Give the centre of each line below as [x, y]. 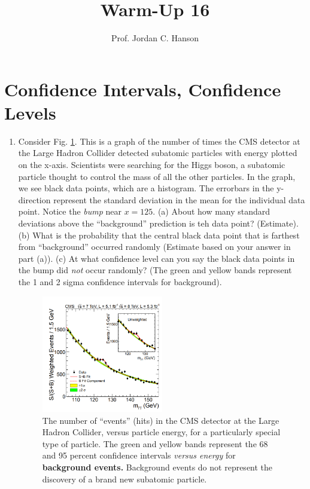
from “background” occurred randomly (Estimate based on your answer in [154, 247]
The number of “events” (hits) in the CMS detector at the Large [161, 420]
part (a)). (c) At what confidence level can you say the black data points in [156, 258]
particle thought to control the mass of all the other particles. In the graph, [157, 176]
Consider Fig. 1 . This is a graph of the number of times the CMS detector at [159, 141]
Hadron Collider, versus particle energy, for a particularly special [161, 432]
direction [34, 199]
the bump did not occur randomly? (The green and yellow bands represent [155, 270]
